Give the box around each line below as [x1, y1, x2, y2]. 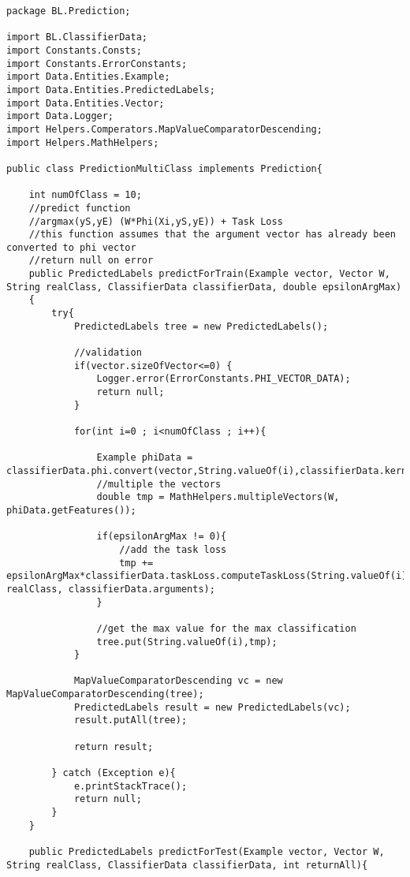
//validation [73, 347, 142, 359]
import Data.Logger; [6, 110, 114, 122]
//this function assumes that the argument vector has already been [28, 229, 396, 241]
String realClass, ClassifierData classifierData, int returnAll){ [6, 859, 368, 871]
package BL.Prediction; [6, 6, 131, 17]
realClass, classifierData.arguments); [6, 583, 215, 595]
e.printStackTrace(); [73, 780, 188, 792]
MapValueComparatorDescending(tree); [6, 689, 204, 700]
